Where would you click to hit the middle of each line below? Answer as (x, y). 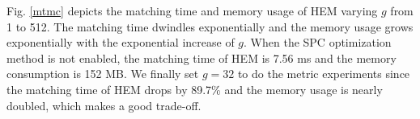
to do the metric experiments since (324, 74)
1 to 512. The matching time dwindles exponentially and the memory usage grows (210, 26)
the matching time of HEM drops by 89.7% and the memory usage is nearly (195, 89)
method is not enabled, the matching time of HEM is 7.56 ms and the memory (202, 57)
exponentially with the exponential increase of (121, 42)
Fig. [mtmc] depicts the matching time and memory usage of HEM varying (192, 10)
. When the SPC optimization (318, 42)
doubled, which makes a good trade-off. (104, 105)
